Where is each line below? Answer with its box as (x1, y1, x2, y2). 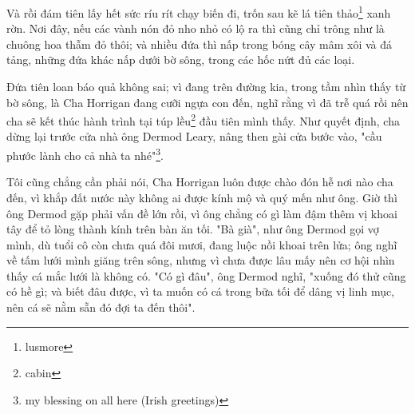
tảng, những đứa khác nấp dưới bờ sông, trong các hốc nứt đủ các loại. (6, 51, 355, 68)
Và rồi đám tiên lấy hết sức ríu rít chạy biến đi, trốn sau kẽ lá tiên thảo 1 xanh (6, 2, 391, 21)
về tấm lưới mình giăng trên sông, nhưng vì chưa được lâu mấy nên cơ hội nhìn (6, 252, 395, 269)
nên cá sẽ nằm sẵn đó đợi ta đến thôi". (6, 299, 196, 316)
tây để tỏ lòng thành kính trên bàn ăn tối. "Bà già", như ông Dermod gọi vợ (6, 221, 379, 237)
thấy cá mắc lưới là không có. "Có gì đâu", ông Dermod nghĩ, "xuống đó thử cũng (6, 267, 406, 284)
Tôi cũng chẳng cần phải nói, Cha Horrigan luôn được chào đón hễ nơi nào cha (6, 173, 393, 190)
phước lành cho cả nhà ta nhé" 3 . (6, 145, 164, 163)
